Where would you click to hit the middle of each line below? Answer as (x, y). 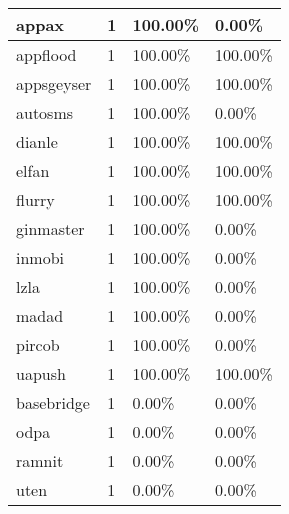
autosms (45, 112)
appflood (46, 54)
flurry (35, 199)
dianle (37, 141)
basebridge (53, 402)
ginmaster (50, 228)
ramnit (40, 460)
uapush (41, 373)
